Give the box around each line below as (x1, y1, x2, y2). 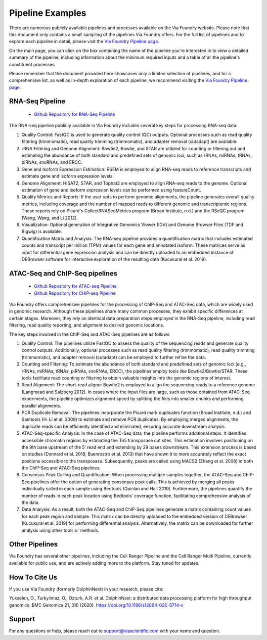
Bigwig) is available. (21, 229, 62, 234)
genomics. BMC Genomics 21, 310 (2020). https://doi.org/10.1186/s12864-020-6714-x (9, 602, 183, 608)
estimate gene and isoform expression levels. (21, 173, 114, 179)
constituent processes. (9, 61, 56, 67)
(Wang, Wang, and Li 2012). (21, 215, 78, 221)
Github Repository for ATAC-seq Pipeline (34, 283, 117, 289)
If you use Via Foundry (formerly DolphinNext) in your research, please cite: (9, 586, 164, 592)
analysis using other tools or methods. (21, 527, 100, 533)
